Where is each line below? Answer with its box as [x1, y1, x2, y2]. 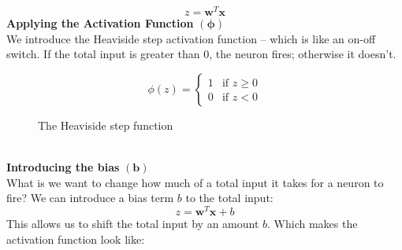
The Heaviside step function [38, 116, 173, 133]
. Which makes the [267, 215, 358, 231]
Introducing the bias [6, 159, 120, 175]
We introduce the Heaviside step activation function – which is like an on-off [6, 30, 376, 46]
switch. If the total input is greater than [6, 46, 200, 62]
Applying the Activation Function [6, 15, 194, 31]
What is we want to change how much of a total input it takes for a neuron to [6, 174, 384, 190]
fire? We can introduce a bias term [6, 189, 174, 206]
